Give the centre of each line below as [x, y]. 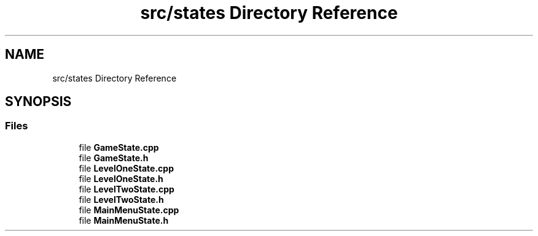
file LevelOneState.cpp [126, 168]
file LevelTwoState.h [121, 199]
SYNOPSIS [38, 102]
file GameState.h [114, 158]
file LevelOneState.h [121, 178]
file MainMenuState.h [124, 220]
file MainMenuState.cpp [129, 210]
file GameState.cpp [119, 147]
